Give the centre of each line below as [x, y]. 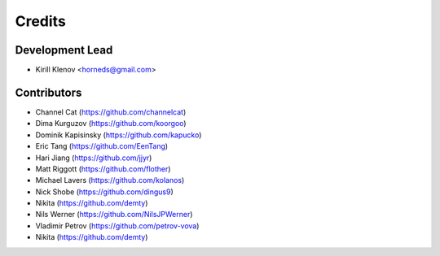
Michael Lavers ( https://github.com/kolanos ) [110, 180]
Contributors [48, 92]
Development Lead [64, 50]
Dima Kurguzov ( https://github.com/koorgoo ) [111, 124]
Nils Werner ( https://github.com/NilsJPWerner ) [114, 215]
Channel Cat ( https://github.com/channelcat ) [111, 112]
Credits [41, 21]
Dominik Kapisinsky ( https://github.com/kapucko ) [119, 135]
